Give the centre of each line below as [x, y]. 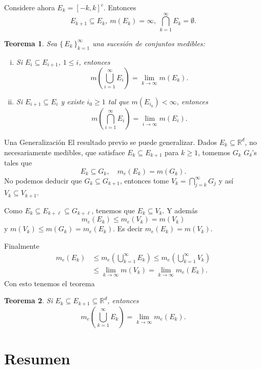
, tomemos [214, 152]
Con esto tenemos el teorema [49, 283]
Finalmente [22, 245]
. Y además [180, 210]
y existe [73, 101]
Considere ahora [29, 7]
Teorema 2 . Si [28, 300]
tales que [18, 163]
